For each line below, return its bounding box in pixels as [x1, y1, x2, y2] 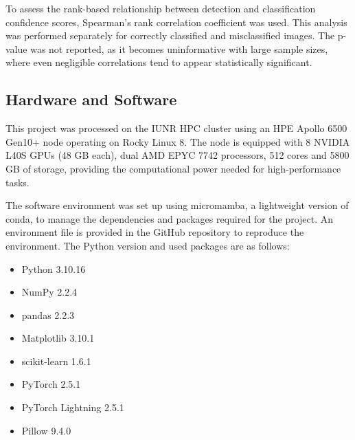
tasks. [5, 175, 30, 189]
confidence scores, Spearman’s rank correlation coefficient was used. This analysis [5, 14, 347, 29]
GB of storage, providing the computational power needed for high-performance [5, 161, 341, 175]
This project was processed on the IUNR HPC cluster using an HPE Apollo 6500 [5, 121, 347, 135]
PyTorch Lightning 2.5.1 [21, 400, 124, 415]
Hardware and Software [5, 89, 177, 110]
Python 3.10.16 [21, 261, 86, 276]
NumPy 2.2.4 [21, 285, 78, 299]
